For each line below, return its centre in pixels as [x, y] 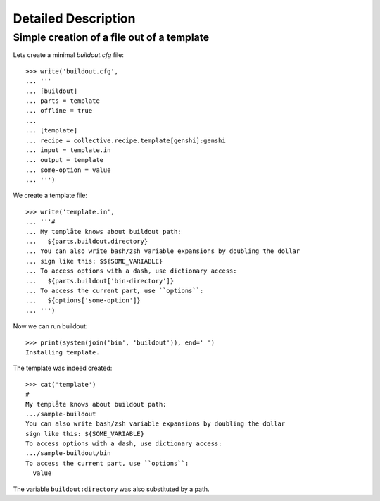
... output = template [65, 160]
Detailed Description [74, 18]
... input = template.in [68, 150]
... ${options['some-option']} [83, 301]
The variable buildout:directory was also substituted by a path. [112, 489]
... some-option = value [68, 170]
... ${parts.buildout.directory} [87, 242]
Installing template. [63, 352]
